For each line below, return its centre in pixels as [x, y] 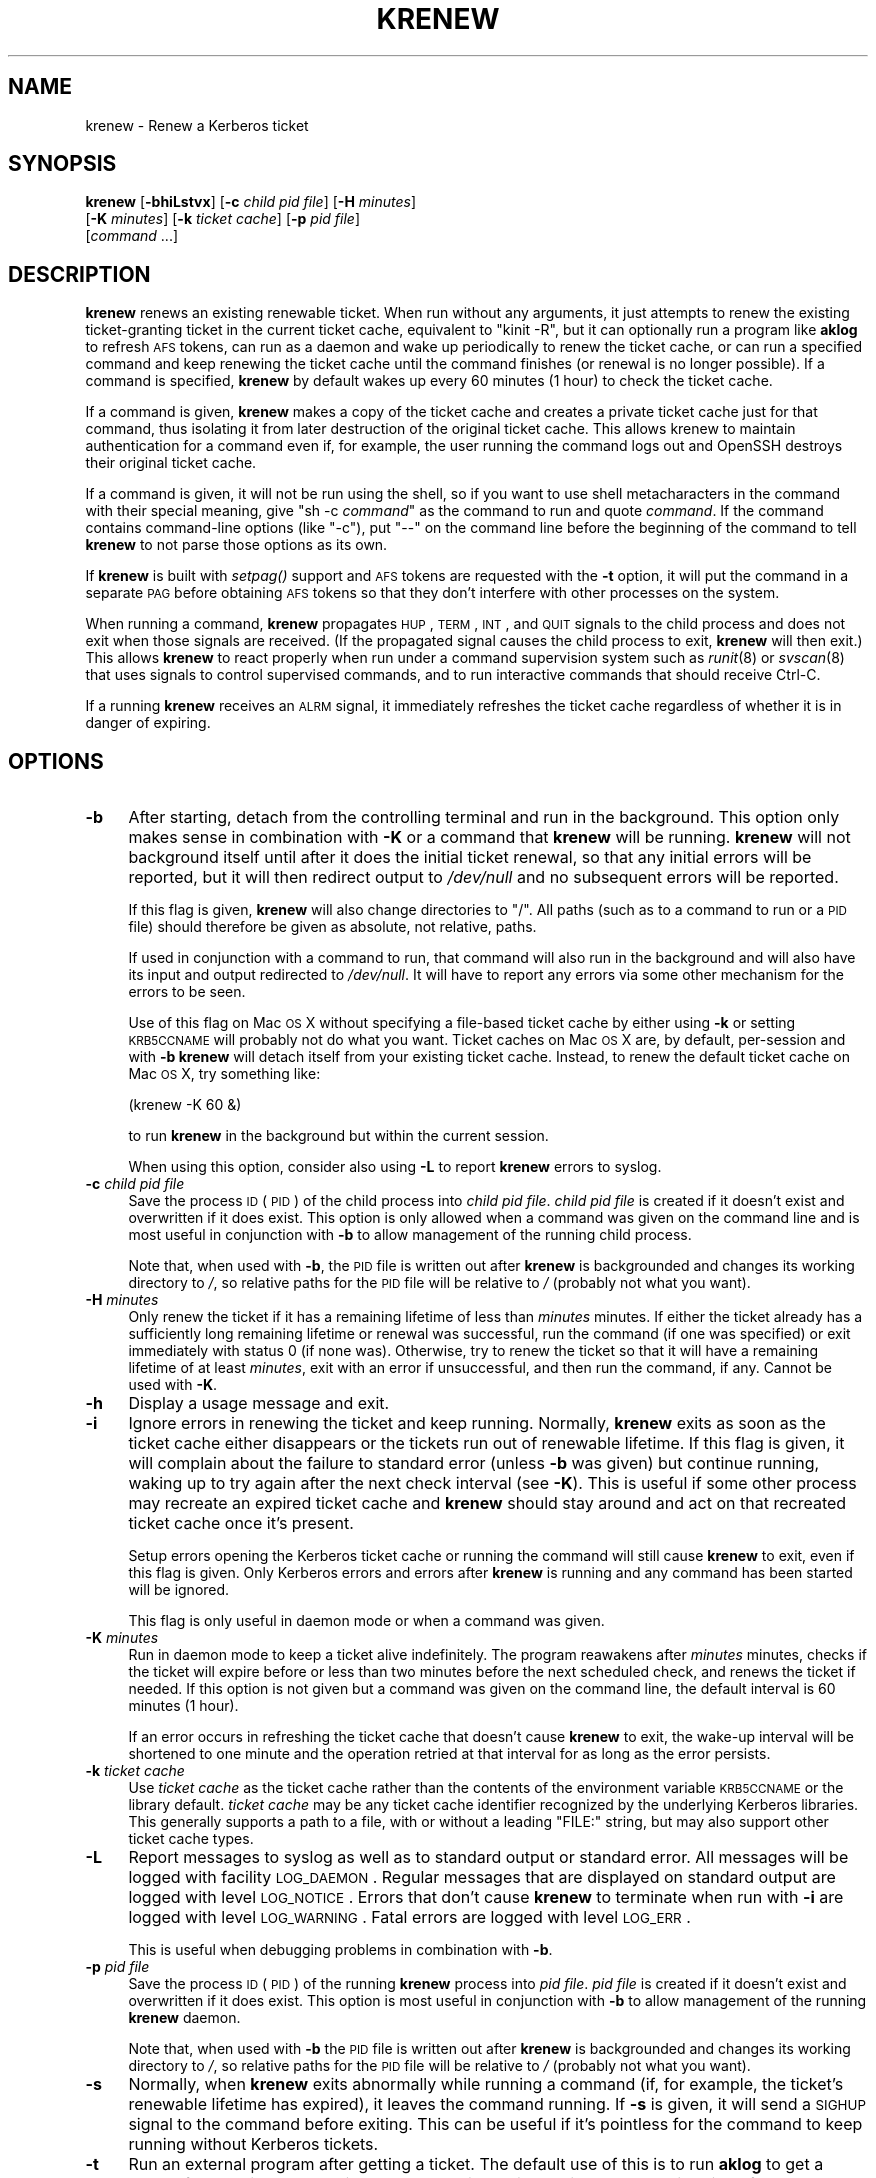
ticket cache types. [191, 1839]
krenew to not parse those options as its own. [236, 545]
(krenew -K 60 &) [185, 1105]
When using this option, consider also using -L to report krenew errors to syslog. [395, 1167]
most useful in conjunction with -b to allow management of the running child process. [410, 1235]
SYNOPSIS [62, 164]
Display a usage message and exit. [259, 1403]
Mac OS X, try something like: [224, 1074]
